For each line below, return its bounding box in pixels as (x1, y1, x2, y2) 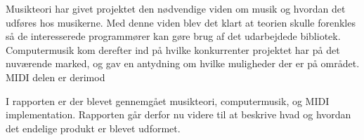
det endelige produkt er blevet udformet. (6, 120, 181, 135)
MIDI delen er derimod (6, 69, 105, 84)
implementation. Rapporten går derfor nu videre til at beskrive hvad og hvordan (6, 107, 351, 122)
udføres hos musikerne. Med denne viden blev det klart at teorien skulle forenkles (6, 15, 356, 29)
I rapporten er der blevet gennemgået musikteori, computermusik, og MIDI (6, 93, 330, 108)
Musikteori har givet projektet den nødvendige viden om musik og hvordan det (6, 1, 346, 15)
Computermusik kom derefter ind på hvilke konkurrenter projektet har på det (6, 42, 340, 57)
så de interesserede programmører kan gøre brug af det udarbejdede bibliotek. (6, 29, 341, 43)
